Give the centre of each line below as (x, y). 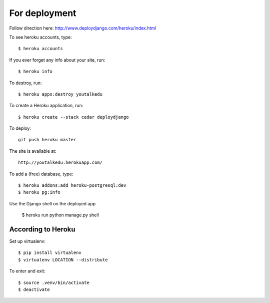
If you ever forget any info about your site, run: (57, 60)
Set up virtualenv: (27, 241)
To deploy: (20, 128)
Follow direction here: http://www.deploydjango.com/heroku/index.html (83, 28)
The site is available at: (33, 151)
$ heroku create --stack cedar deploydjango (74, 117)
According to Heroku (42, 229)
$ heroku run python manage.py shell (60, 215)
